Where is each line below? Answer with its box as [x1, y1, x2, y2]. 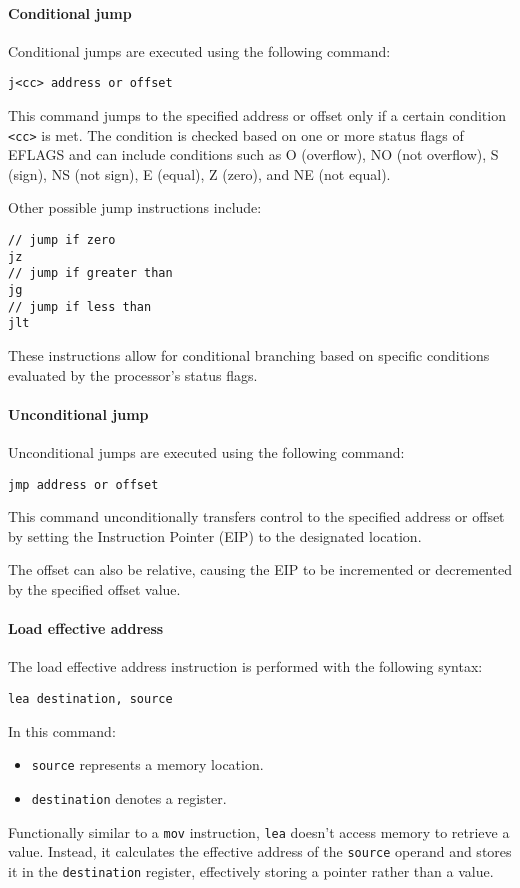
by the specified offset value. [8, 579, 181, 600]
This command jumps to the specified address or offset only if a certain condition [8, 105, 506, 126]
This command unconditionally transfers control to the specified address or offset [8, 506, 505, 527]
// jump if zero [8, 233, 116, 248]
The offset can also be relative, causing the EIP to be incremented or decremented [8, 559, 512, 580]
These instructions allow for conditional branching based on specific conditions [8, 345, 490, 366]
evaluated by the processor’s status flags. [8, 364, 258, 385]
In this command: [8, 720, 116, 741]
